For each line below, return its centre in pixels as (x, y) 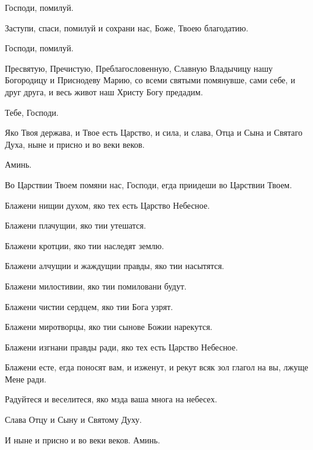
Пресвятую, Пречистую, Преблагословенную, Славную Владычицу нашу (139, 68)
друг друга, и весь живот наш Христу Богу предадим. (104, 91)
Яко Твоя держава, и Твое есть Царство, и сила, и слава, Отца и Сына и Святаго (154, 132)
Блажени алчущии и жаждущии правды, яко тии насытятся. (115, 266)
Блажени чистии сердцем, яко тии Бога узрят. (89, 306)
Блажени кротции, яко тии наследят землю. (85, 245)
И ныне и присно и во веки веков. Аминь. (82, 439)
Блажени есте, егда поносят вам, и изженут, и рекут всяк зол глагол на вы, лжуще (156, 367)
